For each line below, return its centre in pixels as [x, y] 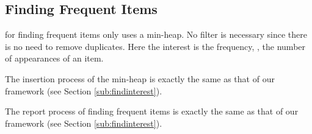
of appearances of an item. [54, 58]
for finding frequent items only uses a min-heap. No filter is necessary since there [156, 34]
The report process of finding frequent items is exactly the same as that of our [152, 111]
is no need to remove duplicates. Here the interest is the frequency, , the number [155, 46]
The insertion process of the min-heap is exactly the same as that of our [140, 78]
